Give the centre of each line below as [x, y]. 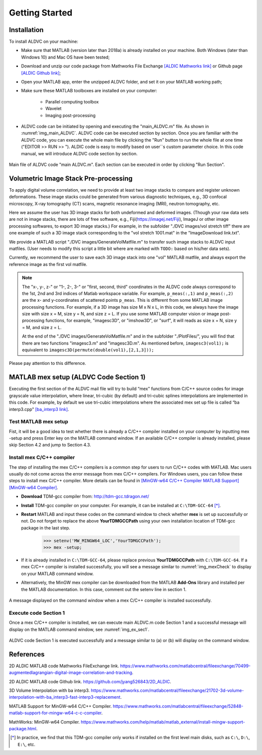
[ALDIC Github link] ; [41, 73]
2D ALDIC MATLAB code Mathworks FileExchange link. [64, 666]
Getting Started [41, 13]
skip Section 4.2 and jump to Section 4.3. [50, 445]
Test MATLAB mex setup [39, 422]
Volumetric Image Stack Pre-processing [71, 178]
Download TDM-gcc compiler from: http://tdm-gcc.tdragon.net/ [85, 496]
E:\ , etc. [27, 744]
